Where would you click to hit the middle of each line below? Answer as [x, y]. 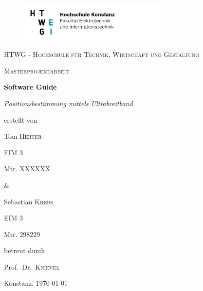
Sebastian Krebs [28, 201]
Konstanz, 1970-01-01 [36, 283]
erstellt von [21, 119]
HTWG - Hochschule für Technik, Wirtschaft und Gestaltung [102, 54]
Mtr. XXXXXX [27, 169]
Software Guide [30, 87]
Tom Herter [23, 136]
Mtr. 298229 [22, 234]
